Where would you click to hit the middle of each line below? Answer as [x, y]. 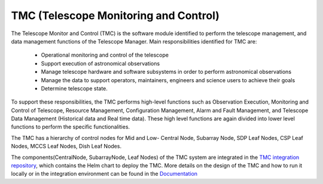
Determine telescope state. [74, 88]
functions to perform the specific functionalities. [71, 127]
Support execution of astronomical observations [100, 63]
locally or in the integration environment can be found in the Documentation [104, 174]
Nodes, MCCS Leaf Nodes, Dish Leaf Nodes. [66, 146]
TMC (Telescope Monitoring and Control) [115, 15]
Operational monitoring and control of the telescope [105, 55]
